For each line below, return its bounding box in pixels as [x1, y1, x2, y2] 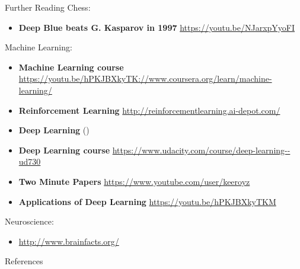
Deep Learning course [18, 143, 110, 156]
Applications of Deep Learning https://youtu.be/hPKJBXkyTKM [18, 195, 276, 207]
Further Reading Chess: [5, 1, 91, 13]
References [5, 255, 43, 267]
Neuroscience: [5, 215, 54, 228]
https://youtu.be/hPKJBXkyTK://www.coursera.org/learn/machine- [18, 72, 272, 85]
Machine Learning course [18, 60, 124, 73]
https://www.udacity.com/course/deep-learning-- [112, 143, 291, 156]
